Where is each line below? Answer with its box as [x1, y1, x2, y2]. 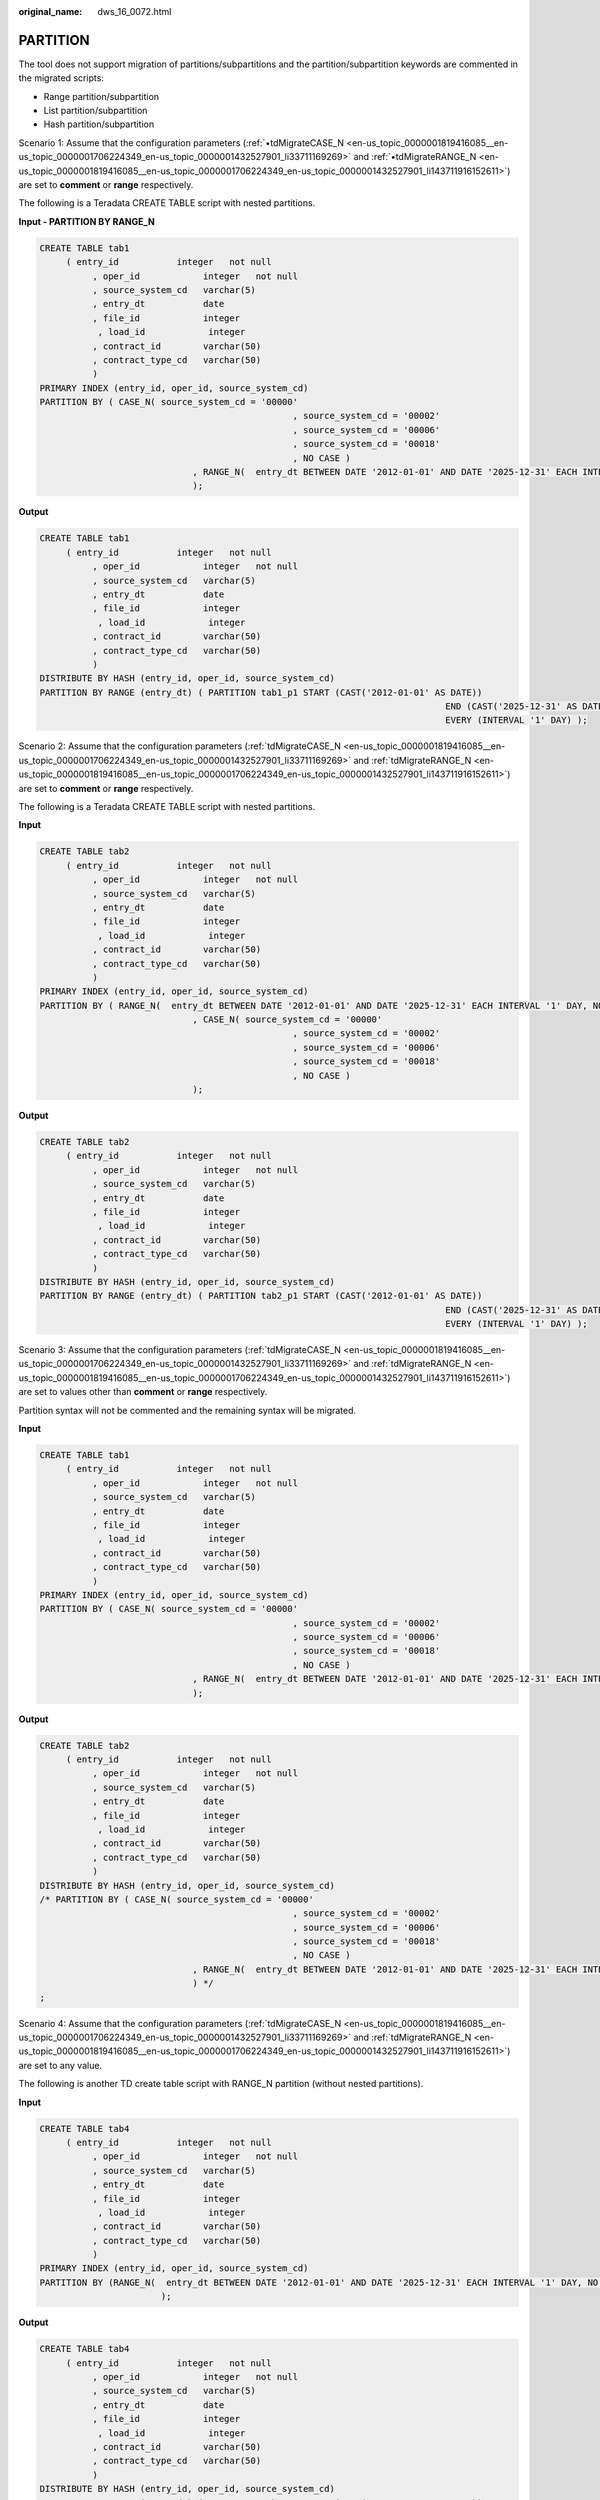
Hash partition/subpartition [43, 118, 155, 130]
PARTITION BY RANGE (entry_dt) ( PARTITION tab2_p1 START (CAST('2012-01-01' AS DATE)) [39, 1290, 483, 1302]
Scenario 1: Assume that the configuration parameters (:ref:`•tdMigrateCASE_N [18, 136, 345, 149]
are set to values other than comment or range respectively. [18, 1386, 268, 1398]
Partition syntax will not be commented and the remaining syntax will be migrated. [18, 1404, 357, 1416]
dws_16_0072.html [97, 6, 172, 17]
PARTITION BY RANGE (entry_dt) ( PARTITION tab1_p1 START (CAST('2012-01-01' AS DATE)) [39, 686, 483, 698]
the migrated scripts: [18, 72, 105, 84]
